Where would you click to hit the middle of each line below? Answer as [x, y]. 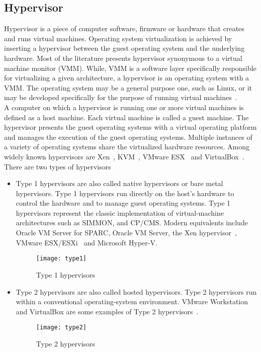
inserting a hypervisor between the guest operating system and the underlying [124, 48]
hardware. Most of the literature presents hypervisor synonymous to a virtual [123, 58]
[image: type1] [61, 259]
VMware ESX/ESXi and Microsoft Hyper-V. [86, 242]
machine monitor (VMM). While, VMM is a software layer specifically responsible [130, 68]
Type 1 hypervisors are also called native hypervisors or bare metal [119, 183]
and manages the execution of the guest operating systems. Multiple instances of [128, 137]
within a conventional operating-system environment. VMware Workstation [132, 301]
